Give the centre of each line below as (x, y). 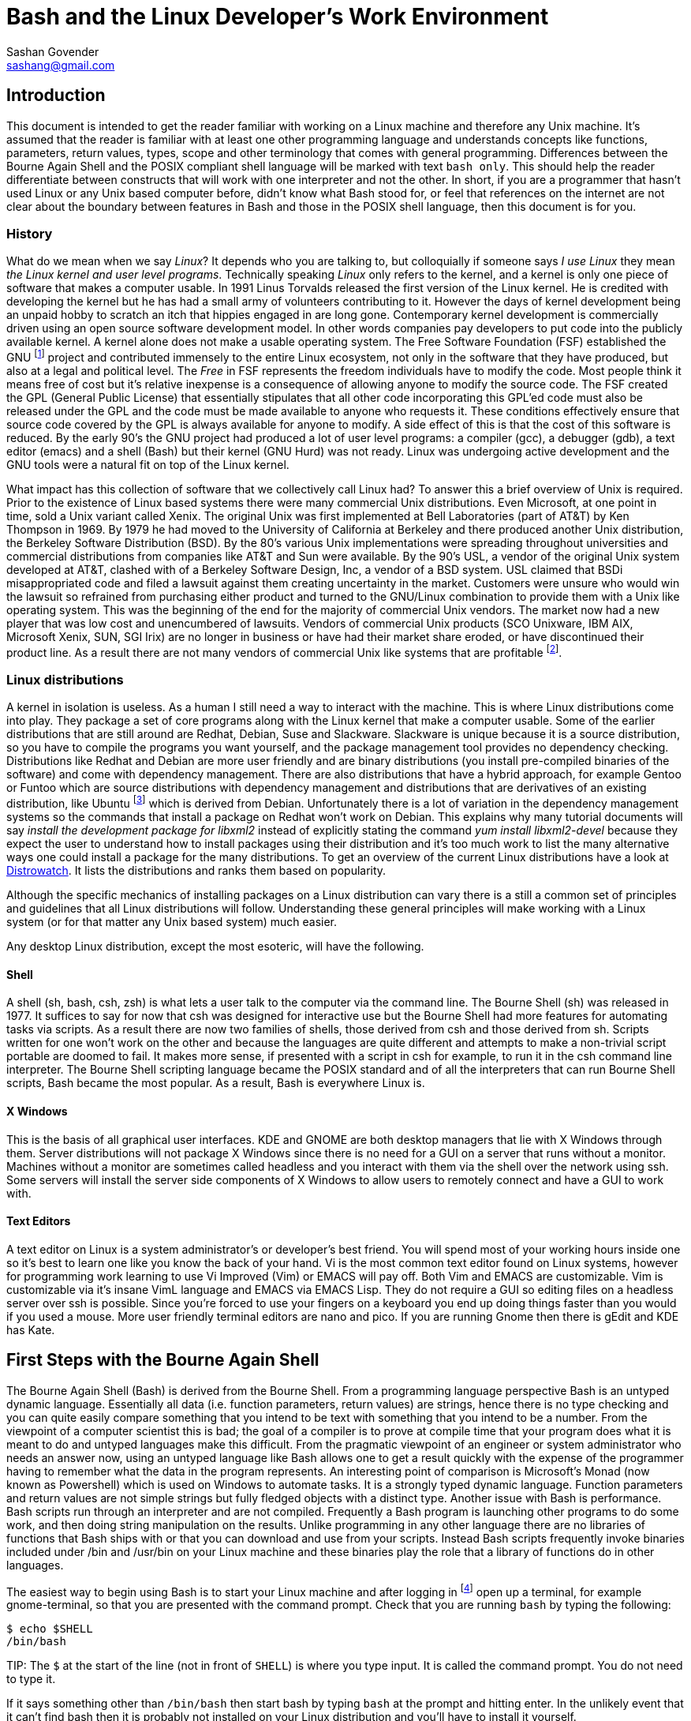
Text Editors (39, 1221)
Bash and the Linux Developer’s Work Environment (278, 17)
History (30, 233)
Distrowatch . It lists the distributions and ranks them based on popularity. (196, 871)
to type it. (31, 1679)
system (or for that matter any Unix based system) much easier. (172, 922)
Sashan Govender (53, 51)
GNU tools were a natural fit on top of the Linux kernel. (148, 465)
